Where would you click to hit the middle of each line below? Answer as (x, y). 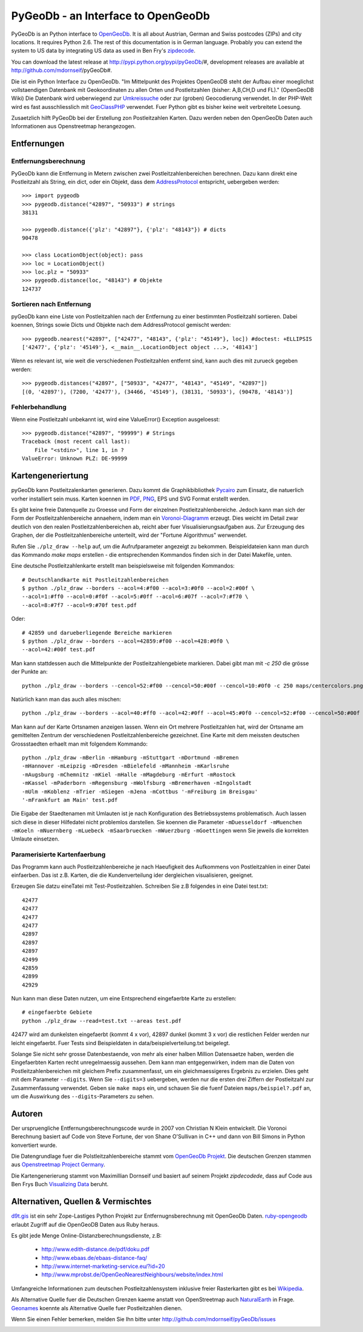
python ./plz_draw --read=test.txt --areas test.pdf (102, 1021)
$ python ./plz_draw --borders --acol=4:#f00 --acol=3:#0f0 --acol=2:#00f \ (139, 588)
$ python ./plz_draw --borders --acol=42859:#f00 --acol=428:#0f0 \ (126, 641)
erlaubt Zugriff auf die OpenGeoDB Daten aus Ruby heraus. (85, 1224)
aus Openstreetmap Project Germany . (58, 1164)
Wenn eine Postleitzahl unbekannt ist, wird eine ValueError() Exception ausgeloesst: (116, 419)
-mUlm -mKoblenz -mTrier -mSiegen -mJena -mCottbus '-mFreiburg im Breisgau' (140, 792)
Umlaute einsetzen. (35, 839)
